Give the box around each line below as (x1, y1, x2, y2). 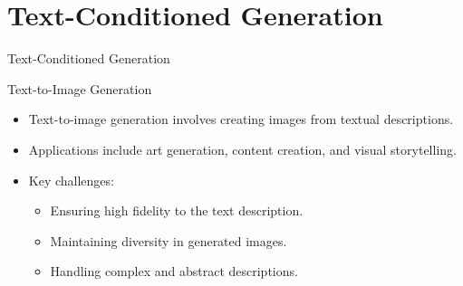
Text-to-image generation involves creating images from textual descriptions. (28, 110, 454, 129)
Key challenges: (28, 170, 114, 189)
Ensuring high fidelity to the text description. (50, 201, 304, 220)
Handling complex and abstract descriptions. (50, 262, 298, 281)
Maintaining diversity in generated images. (50, 231, 287, 250)
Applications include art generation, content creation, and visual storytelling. (28, 139, 457, 158)
